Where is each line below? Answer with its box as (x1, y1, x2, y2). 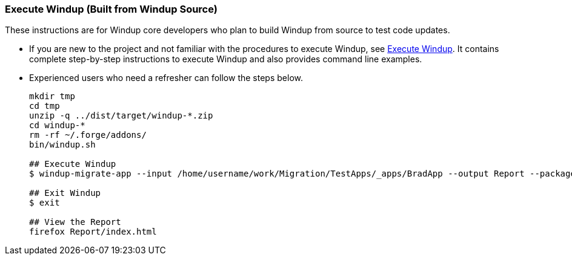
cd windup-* (29, 120, 85, 131)
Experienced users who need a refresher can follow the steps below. (29, 73, 303, 83)
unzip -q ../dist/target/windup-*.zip (29, 111, 213, 121)
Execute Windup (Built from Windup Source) (5, 3, 218, 15)
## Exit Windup (29, 188, 101, 198)
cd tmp (29, 101, 60, 111)
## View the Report (29, 217, 121, 227)
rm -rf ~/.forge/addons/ (29, 130, 147, 140)
